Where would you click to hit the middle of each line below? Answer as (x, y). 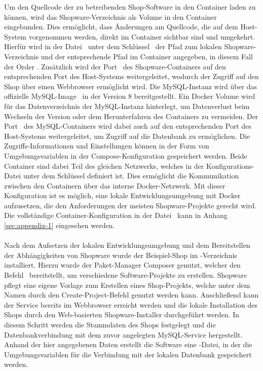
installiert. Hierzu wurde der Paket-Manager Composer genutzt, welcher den (122, 265)
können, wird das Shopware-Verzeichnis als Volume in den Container (110, 16)
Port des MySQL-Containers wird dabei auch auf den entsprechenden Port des (128, 126)
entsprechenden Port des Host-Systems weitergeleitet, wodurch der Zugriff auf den (131, 76)
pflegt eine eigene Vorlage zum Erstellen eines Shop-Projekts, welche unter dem (127, 285)
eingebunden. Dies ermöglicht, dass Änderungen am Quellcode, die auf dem (121, 27)
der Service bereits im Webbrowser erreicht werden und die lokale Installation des (131, 304)
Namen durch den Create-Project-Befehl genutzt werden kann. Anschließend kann (131, 295)
